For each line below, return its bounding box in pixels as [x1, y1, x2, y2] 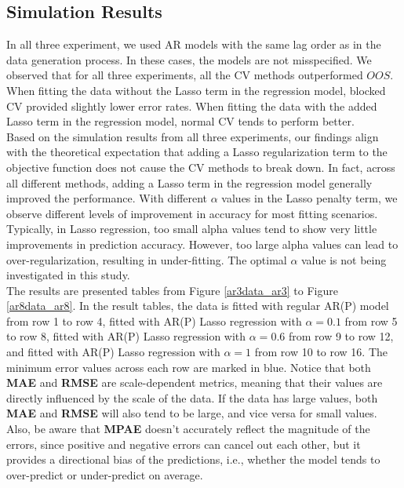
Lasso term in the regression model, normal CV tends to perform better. [6, 113, 355, 129]
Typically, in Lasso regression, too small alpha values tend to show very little [6, 220, 377, 237]
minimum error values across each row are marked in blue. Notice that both [6, 359, 371, 375]
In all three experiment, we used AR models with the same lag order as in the [6, 36, 381, 53]
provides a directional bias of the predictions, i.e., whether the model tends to [6, 451, 380, 468]
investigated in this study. [6, 267, 130, 283]
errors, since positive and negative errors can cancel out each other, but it [6, 435, 361, 452]
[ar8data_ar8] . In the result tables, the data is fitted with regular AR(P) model [6, 297, 389, 314]
